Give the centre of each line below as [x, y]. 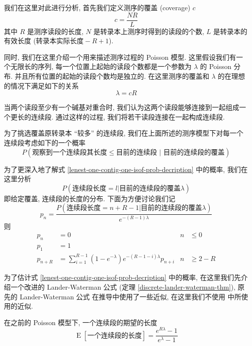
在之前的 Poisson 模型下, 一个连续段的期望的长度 [81, 322]
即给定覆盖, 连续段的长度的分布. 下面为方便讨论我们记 [90, 198]
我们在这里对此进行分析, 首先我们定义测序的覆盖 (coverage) [97, 7]
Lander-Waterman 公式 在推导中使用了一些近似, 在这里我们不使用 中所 [130, 296]
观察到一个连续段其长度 [70, 152]
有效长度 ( [20, 41]
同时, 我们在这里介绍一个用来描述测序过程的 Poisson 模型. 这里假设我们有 [120, 57]
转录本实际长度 [60, 42]
